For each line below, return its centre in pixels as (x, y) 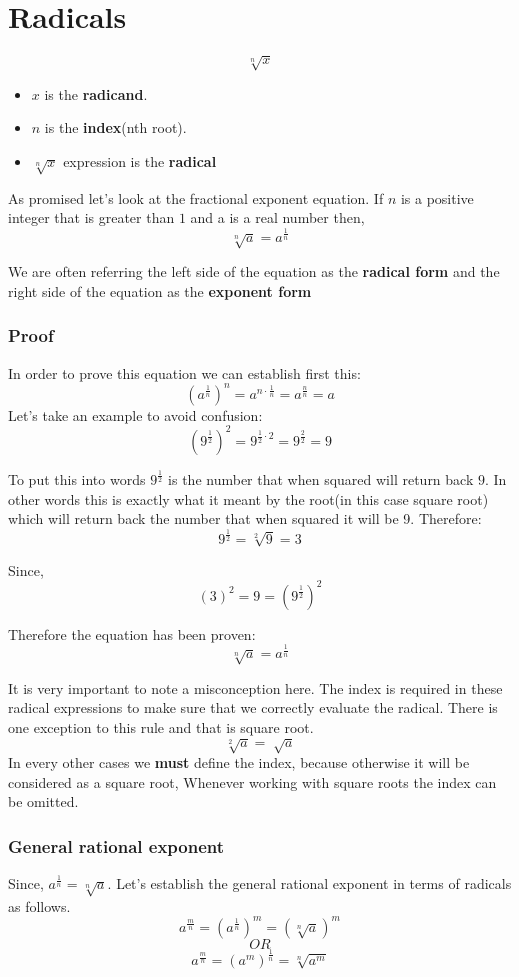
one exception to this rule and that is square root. (161, 726)
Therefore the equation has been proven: (132, 633)
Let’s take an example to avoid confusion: (135, 414)
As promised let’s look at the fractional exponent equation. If (196, 197)
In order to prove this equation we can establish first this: (184, 372)
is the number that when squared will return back (321, 479)
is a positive (437, 197)
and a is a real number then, (277, 217)
